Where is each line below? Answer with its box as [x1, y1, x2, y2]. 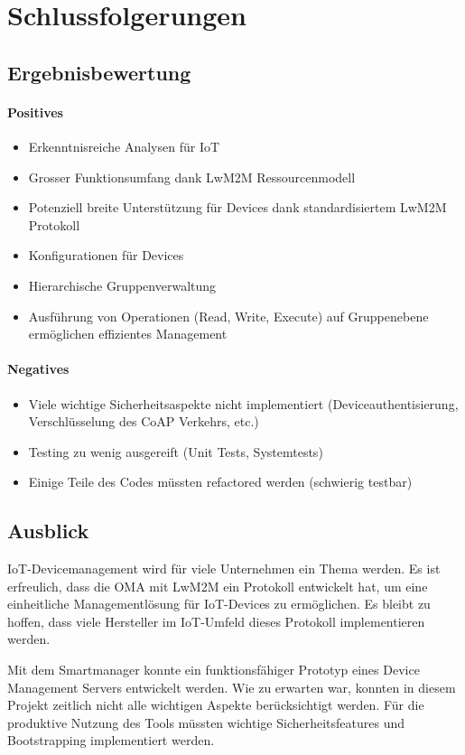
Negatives [7, 359, 70, 378]
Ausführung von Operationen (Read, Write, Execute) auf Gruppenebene [28, 306, 429, 325]
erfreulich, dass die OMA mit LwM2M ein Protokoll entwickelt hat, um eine [7, 576, 428, 595]
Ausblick [7, 517, 89, 545]
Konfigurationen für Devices [28, 246, 184, 265]
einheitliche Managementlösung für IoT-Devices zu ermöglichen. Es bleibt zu [7, 594, 431, 613]
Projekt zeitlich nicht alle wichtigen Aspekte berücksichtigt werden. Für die [7, 695, 424, 714]
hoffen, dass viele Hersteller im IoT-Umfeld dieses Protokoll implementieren [7, 611, 425, 630]
